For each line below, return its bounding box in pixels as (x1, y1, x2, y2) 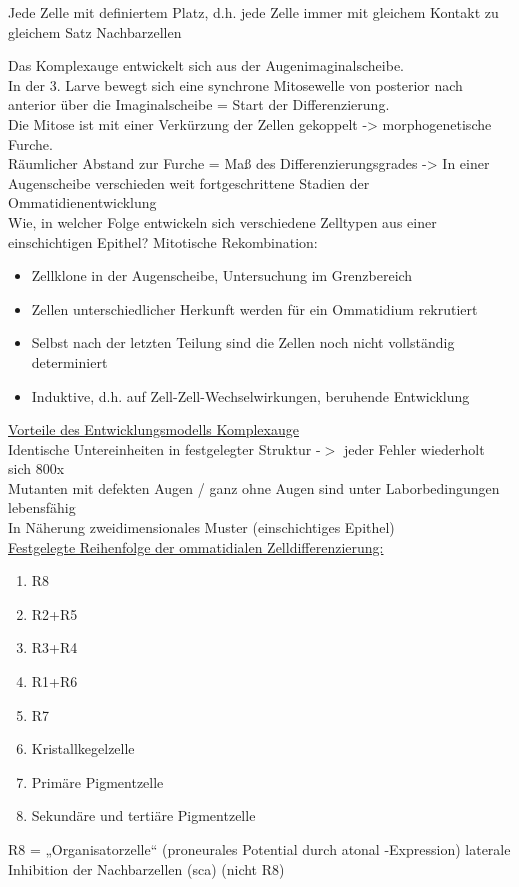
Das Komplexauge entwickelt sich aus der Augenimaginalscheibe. (8, 55, 405, 76)
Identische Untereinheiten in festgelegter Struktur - (8, 438, 321, 459)
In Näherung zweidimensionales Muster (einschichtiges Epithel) (8, 517, 395, 538)
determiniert (31, 351, 108, 372)
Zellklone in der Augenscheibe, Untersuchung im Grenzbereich (31, 265, 413, 286)
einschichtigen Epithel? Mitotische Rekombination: (8, 231, 318, 252)
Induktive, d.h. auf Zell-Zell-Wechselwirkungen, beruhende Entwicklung (31, 385, 470, 406)
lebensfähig (8, 497, 76, 518)
